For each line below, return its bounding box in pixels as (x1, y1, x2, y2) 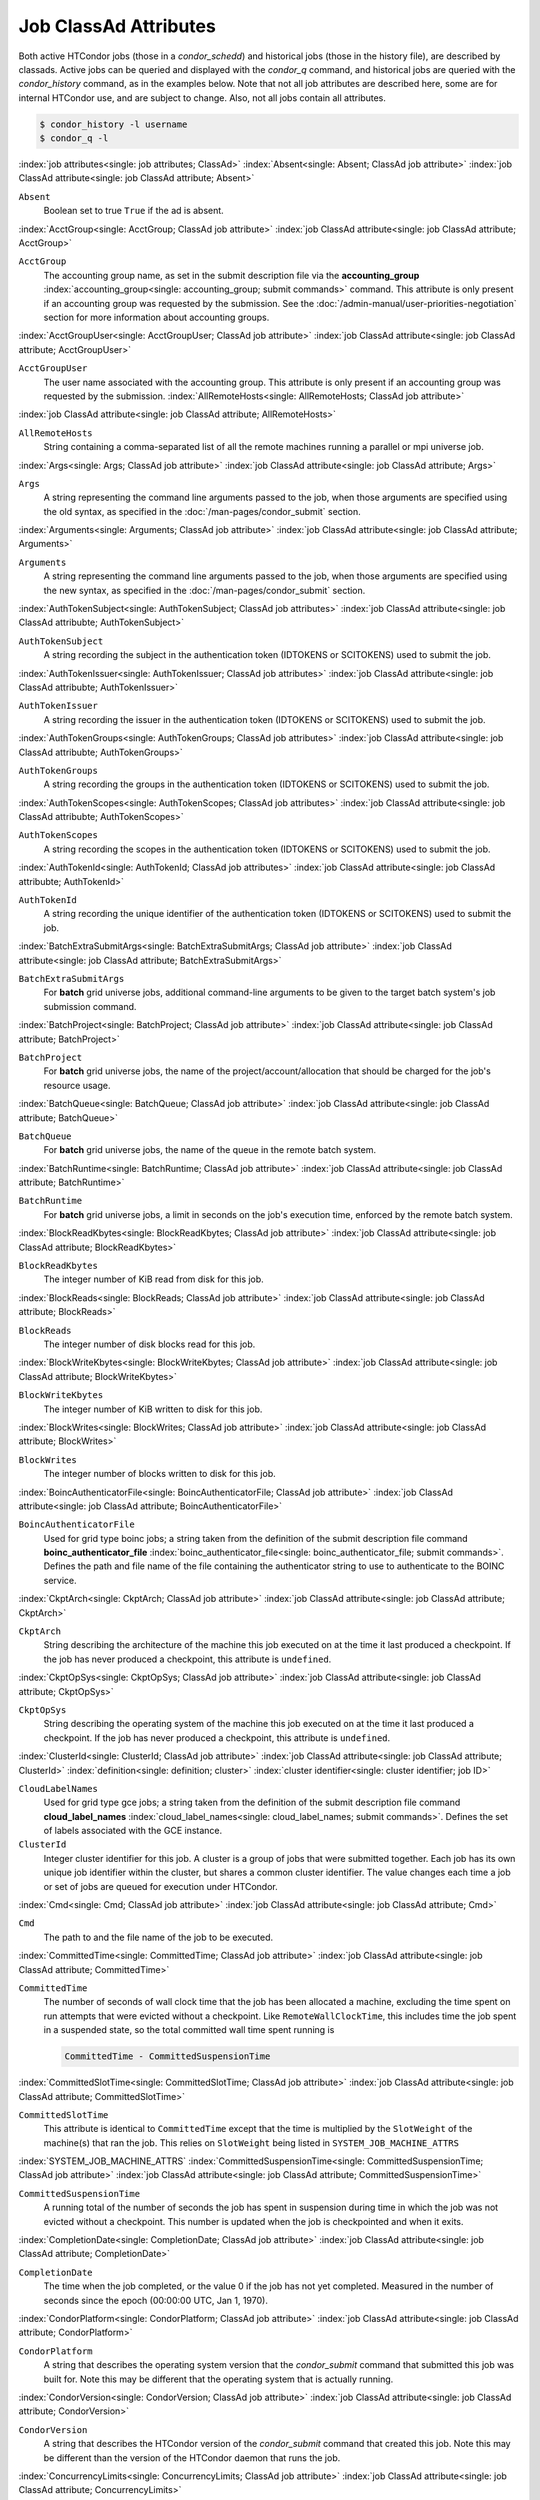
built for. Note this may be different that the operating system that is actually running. (43, 2373, 394, 2385)
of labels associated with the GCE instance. (43, 1825, 223, 1837)
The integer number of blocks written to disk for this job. (43, 1468, 277, 1480)
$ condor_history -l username (39, 118, 188, 130)
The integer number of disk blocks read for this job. (43, 1338, 256, 1350)
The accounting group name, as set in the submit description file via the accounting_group (43, 269, 420, 281)
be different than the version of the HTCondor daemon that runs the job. (43, 2451, 341, 2464)
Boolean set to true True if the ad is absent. (43, 205, 224, 217)
